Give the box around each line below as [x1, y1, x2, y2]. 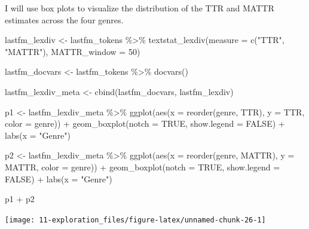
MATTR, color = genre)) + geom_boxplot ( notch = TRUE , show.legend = [5, 160, 280, 173]
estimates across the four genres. [5, 13, 124, 26]
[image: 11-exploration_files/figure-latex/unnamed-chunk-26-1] [5, 215, 266, 224]
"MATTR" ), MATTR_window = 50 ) [5, 45, 140, 57]
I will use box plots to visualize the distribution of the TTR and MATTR [5, 2, 274, 14]
